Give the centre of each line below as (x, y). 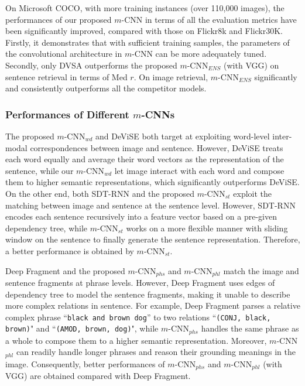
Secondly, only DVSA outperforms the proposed (91, 65)
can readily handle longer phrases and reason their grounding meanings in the (156, 352)
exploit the (253, 193)
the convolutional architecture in (64, 54)
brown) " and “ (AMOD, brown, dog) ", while (82, 328)
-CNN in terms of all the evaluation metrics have (209, 19)
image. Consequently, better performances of (85, 363)
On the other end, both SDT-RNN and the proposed (100, 193)
